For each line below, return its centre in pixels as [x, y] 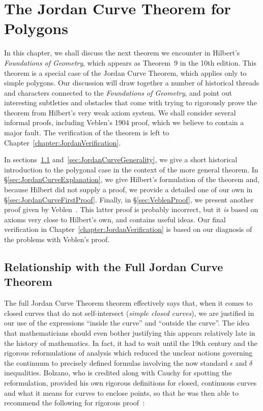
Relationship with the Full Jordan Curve [114, 266]
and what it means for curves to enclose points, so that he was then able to [121, 392]
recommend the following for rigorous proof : [75, 403]
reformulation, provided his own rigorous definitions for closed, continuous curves [130, 382]
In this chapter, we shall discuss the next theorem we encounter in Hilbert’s [122, 53]
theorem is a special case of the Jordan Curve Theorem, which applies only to [125, 72]
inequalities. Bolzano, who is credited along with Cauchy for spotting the [118, 373]
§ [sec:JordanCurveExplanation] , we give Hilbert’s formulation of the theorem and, [132, 179]
